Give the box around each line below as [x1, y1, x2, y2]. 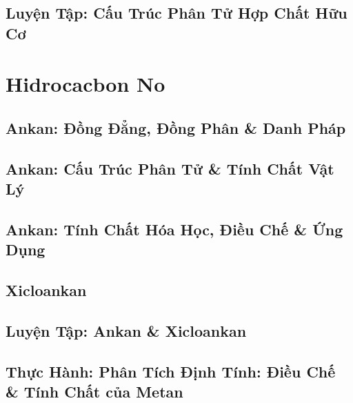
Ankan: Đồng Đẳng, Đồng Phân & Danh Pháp [6, 117, 346, 138]
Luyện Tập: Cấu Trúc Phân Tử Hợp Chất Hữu [6, 2, 347, 23]
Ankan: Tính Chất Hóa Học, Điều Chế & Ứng [6, 218, 343, 239]
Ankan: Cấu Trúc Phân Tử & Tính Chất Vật [6, 157, 334, 179]
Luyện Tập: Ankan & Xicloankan [6, 320, 247, 341]
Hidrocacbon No [6, 70, 165, 98]
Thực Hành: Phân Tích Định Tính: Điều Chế [6, 360, 336, 382]
